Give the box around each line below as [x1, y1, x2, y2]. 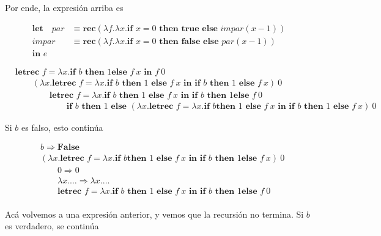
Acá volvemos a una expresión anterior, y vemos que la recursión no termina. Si [5, 207, 304, 220]
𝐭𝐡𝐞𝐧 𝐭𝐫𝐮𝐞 [159, 24, 199, 33]
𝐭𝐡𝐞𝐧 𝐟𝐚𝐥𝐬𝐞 [159, 37, 201, 46]
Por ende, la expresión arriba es [5, 1, 124, 13]
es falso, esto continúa [21, 120, 103, 133]
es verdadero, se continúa [5, 219, 99, 232]
